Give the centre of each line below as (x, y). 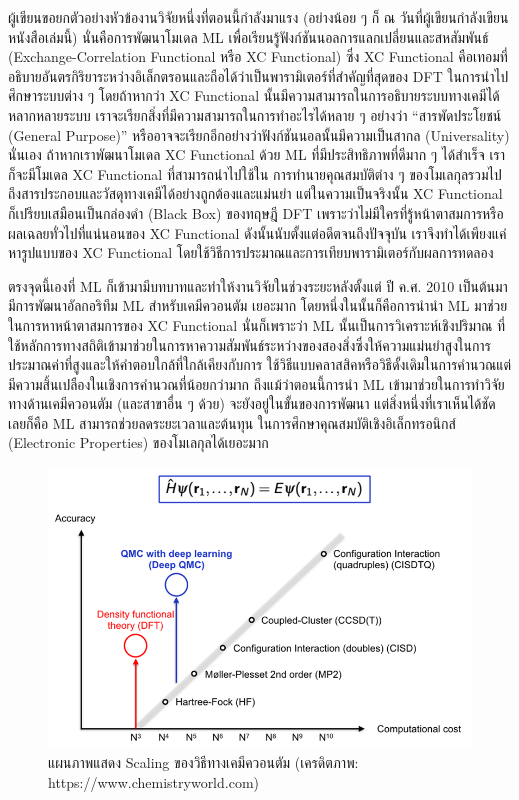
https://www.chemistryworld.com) (154, 781)
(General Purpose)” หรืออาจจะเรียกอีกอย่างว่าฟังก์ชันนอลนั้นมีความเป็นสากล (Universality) (259, 134)
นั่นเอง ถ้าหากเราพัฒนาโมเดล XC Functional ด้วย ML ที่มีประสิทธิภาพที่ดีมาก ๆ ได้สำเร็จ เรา (256, 154)
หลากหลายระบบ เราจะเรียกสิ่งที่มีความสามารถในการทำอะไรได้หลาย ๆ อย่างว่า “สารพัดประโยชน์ (255, 114)
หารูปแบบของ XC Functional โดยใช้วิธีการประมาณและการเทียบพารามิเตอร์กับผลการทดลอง (251, 252)
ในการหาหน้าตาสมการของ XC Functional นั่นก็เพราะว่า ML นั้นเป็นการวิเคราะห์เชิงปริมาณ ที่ (257, 324)
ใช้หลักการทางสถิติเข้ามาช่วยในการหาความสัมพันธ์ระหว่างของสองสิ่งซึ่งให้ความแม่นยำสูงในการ (249, 344)
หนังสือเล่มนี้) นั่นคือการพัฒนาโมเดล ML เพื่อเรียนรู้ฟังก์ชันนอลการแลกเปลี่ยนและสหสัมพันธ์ (248, 36)
